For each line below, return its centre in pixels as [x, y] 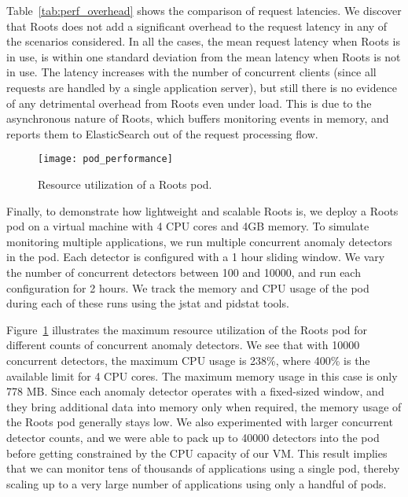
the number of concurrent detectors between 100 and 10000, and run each [184, 272]
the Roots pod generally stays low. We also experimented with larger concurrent [200, 422]
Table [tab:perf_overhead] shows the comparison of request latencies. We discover [204, 10]
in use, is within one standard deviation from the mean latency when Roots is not [204, 56]
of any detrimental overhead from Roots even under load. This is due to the [189, 103]
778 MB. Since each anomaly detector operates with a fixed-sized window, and [195, 391]
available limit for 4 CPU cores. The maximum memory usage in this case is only [202, 376]
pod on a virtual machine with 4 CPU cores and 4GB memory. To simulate [188, 226]
